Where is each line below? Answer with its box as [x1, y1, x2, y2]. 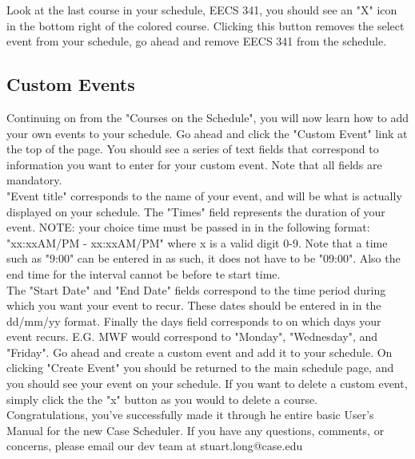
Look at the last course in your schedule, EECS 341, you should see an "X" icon [6, 2, 397, 18]
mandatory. [6, 172, 62, 188]
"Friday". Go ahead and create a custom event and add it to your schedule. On [6, 343, 393, 360]
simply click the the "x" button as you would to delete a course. [6, 390, 318, 407]
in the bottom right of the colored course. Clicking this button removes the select [6, 17, 405, 34]
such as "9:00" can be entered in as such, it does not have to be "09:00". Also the [6, 250, 401, 267]
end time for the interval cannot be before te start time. [6, 265, 281, 282]
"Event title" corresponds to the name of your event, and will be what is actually [6, 187, 402, 204]
